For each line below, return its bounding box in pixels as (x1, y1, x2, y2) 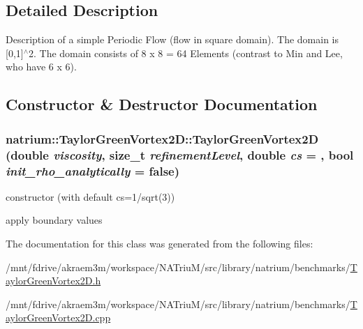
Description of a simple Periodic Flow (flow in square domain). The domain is (6, 32, 339, 47)
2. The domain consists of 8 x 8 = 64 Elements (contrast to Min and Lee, (29, 45, 343, 60)
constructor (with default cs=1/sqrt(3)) (6, 189, 175, 204)
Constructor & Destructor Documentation (6, 93, 318, 115)
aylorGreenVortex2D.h (6, 273, 101, 288)
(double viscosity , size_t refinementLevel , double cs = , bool (6, 146, 354, 163)
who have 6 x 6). (6, 59, 77, 74)
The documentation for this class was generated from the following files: (6, 236, 313, 251)
